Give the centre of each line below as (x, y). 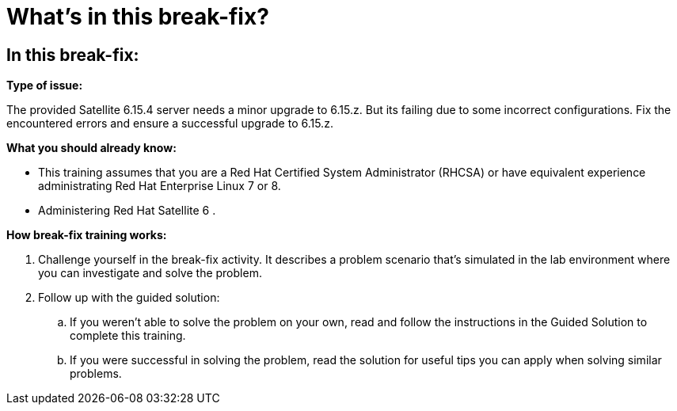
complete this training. (128, 336)
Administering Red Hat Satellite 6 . (127, 211)
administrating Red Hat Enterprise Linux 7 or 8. (160, 186)
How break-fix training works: (87, 235)
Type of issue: (45, 86)
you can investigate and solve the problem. (150, 273)
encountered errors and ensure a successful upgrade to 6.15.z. (170, 124)
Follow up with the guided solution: (129, 298)
